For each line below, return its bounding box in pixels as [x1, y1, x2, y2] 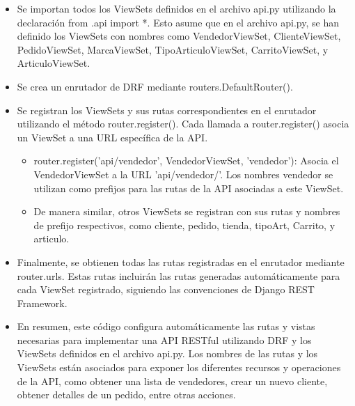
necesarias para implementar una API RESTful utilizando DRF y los [17, 332, 312, 347]
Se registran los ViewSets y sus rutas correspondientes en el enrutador [17, 102, 317, 117]
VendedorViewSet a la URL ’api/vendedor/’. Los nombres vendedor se [33, 166, 333, 181]
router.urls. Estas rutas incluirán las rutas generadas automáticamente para [17, 268, 340, 283]
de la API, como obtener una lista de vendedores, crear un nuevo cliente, [17, 373, 328, 388]
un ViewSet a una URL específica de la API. [17, 130, 208, 144]
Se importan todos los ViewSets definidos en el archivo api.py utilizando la [17, 1, 336, 15]
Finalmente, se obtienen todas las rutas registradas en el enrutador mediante [17, 254, 345, 269]
